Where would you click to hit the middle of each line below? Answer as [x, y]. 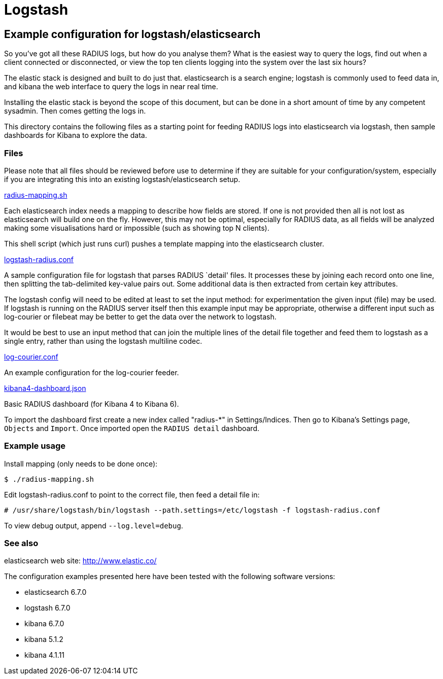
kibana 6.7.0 [44, 624]
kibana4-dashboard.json [45, 388]
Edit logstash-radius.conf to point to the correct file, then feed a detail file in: [132, 494]
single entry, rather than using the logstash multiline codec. [103, 341]
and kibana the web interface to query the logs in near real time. [111, 87]
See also [21, 543]
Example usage [35, 446]
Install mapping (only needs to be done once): [81, 463]
